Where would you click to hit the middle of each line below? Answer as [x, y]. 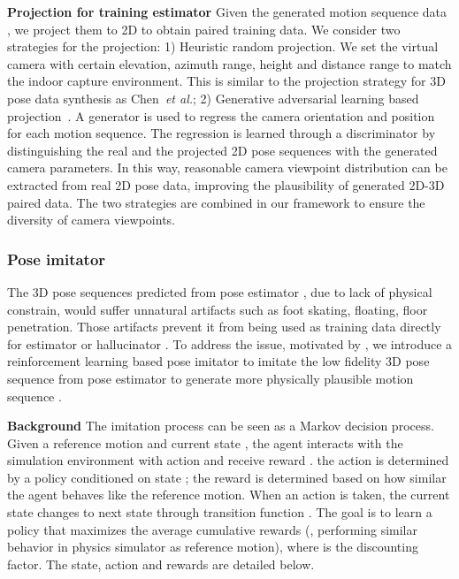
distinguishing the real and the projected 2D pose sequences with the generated [222, 150]
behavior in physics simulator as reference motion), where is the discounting [213, 547]
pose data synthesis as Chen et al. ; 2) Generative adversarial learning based [213, 98]
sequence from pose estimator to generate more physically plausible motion [210, 378]
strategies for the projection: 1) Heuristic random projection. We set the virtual [223, 46]
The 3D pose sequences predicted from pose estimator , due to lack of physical [220, 291]
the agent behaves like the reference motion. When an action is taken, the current [229, 495]
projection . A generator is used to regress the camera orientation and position [221, 115]
